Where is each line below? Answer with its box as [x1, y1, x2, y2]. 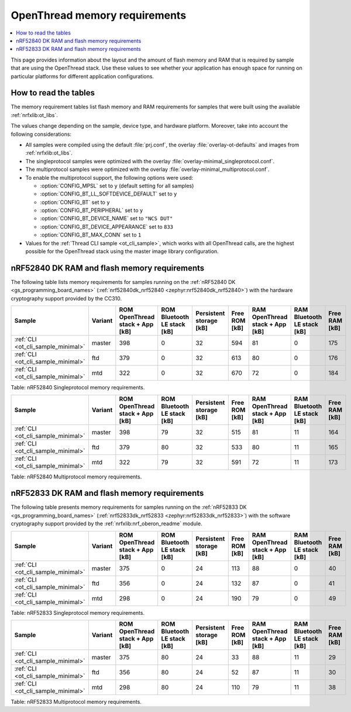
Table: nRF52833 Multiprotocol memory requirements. [11, 698, 142, 705]
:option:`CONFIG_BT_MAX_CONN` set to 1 [40, 231, 142, 238]
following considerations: [11, 131, 72, 138]
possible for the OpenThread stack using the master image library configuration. [25, 248, 219, 255]
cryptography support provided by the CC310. [11, 295, 122, 302]
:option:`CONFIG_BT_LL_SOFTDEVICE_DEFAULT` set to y [40, 190, 177, 197]
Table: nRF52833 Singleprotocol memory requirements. [11, 609, 145, 616]
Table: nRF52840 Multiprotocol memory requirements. [11, 473, 142, 480]
